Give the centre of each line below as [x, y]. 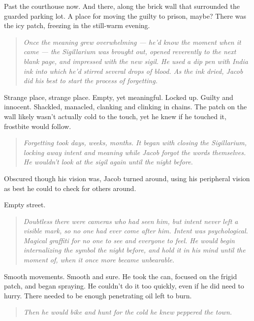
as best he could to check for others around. [70, 188]
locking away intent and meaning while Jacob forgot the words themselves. [135, 152]
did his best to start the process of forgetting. [90, 80]
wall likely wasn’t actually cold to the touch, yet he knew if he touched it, [115, 116]
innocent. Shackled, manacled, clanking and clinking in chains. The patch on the [126, 107]
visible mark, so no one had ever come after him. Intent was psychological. [136, 231]
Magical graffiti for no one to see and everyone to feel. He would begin [129, 240]
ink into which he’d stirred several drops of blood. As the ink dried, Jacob [133, 71]
